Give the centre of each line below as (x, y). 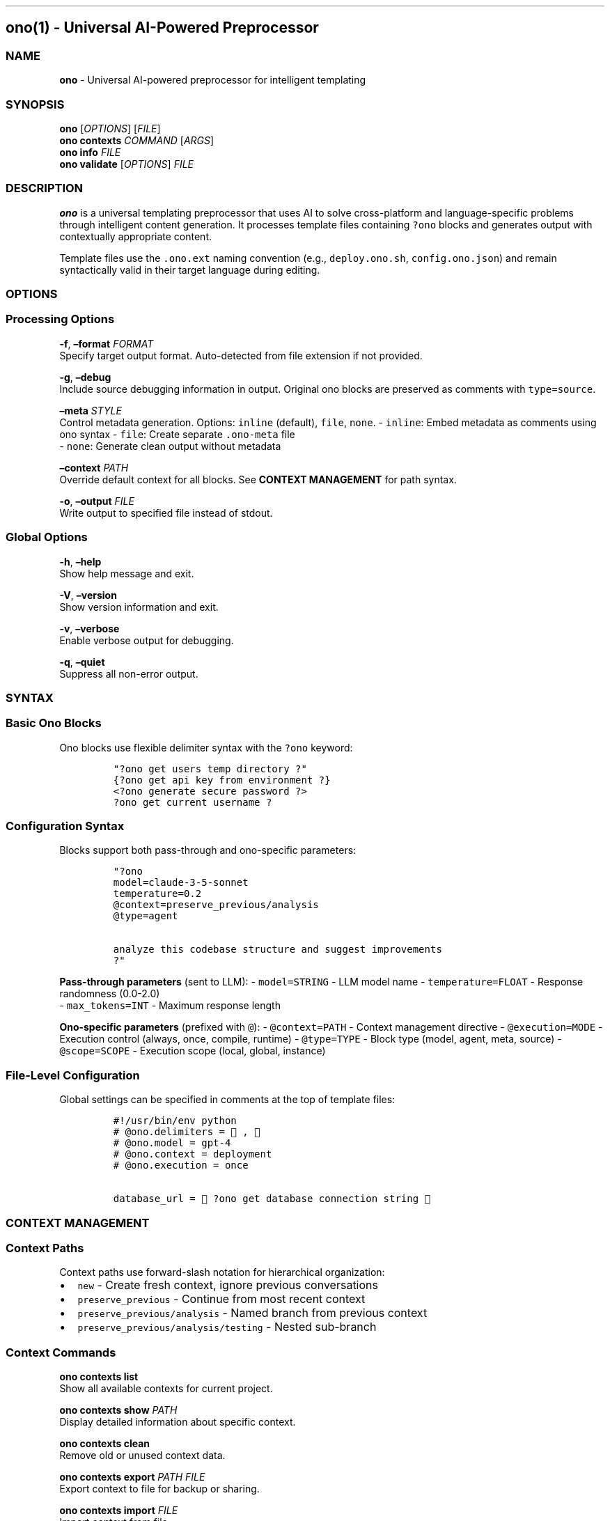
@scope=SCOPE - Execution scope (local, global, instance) (193, 1051)
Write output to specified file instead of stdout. (166, 513)
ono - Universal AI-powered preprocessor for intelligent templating (213, 80)
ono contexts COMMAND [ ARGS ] (137, 140)
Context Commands (61, 1352)
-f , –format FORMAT (107, 343)
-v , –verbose (89, 628)
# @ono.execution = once (181, 1165)
